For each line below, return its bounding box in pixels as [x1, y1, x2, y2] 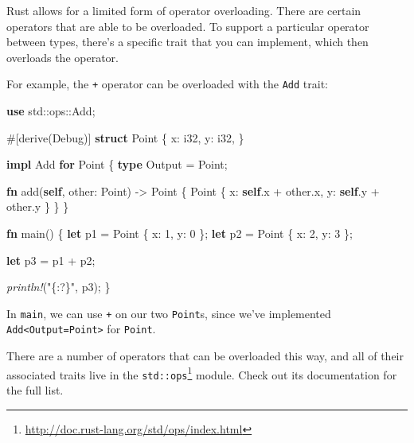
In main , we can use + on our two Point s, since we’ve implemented [6, 305, 331, 321]
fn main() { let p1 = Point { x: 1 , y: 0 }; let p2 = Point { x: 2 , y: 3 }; [6, 225, 353, 241]
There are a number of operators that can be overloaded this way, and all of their [6, 348, 404, 364]
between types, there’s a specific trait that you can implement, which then [6, 33, 369, 50]
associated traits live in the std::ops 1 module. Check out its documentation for [6, 363, 397, 383]
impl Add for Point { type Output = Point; [6, 156, 228, 173]
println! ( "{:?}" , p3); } [6, 278, 111, 295]
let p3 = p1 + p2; [6, 251, 96, 268]
